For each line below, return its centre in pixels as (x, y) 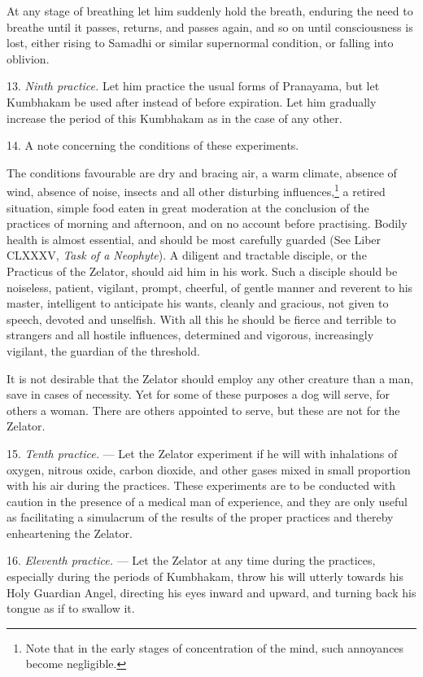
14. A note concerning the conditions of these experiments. (153, 145)
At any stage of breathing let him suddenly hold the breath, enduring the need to (210, 11)
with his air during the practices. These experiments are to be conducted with (201, 485)
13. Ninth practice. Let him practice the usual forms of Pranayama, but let (193, 86)
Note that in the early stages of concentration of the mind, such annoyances (215, 647)
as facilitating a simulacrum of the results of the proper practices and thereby (200, 517)
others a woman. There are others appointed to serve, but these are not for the (203, 410)
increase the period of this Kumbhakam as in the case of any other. (174, 118)
